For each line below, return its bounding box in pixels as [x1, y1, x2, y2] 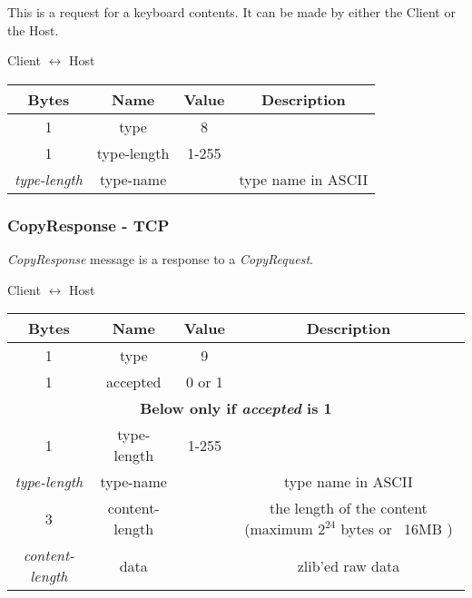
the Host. [7, 20, 59, 39]
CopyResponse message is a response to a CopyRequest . [7, 250, 313, 268]
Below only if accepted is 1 [140, 397, 332, 419]
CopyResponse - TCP [7, 213, 170, 236]
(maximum [244, 518, 313, 540]
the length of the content [270, 497, 428, 519]
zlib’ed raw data [297, 554, 400, 576]
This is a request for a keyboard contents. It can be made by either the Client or [7, 3, 456, 21]
